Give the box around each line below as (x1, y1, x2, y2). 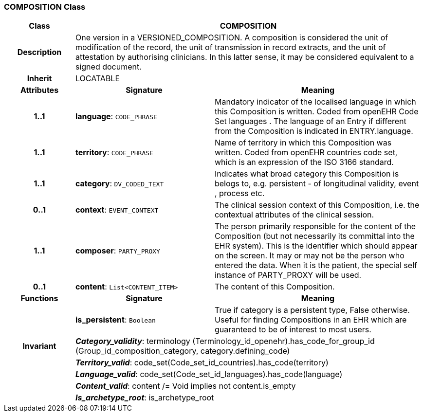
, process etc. (214, 188, 265, 199)
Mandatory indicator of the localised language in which (214, 97, 416, 107)
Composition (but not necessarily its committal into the (214, 231, 415, 241)
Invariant (22, 341, 56, 351)
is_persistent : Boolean (75, 315, 156, 325)
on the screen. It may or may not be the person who (214, 251, 405, 261)
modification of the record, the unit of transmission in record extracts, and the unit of (75, 42, 386, 53)
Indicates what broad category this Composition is (214, 169, 399, 179)
